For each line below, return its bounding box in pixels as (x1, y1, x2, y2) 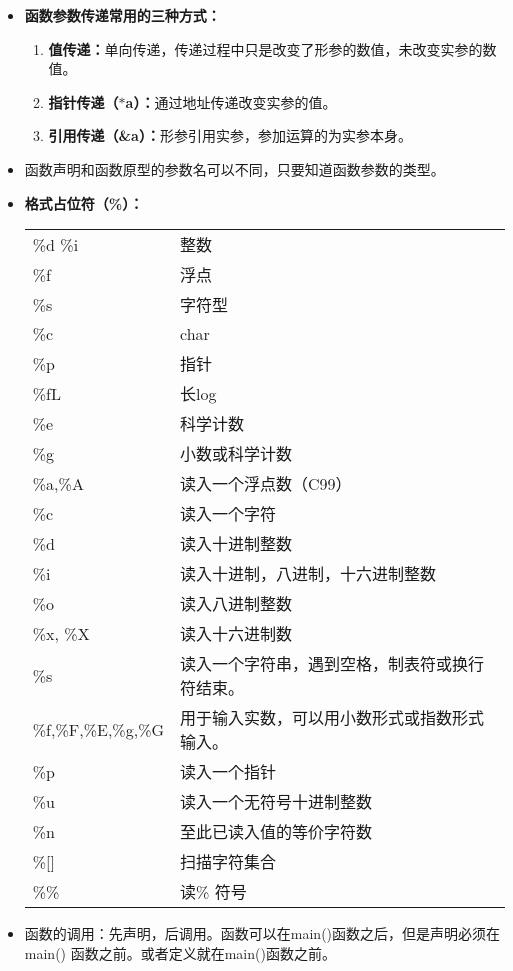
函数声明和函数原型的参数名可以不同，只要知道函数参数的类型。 (24, 158, 445, 179)
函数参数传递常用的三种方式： (24, 5, 221, 25)
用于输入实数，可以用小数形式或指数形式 (180, 706, 485, 730)
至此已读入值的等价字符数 (180, 820, 373, 844)
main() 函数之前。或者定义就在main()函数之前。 (24, 942, 336, 963)
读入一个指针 (180, 760, 277, 784)
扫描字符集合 (180, 850, 277, 874)
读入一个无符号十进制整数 (180, 790, 373, 814)
